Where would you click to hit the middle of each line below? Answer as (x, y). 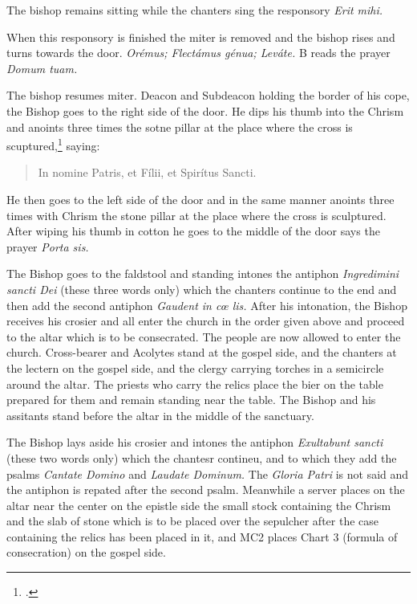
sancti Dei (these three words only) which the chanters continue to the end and (202, 289)
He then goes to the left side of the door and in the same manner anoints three (200, 199)
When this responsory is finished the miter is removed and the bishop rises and (201, 37)
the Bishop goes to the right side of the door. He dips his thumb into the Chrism (205, 110)
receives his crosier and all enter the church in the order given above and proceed (206, 321)
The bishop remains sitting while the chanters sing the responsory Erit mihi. (195, 10)
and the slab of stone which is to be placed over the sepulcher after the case (193, 521)
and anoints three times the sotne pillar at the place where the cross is (180, 127)
